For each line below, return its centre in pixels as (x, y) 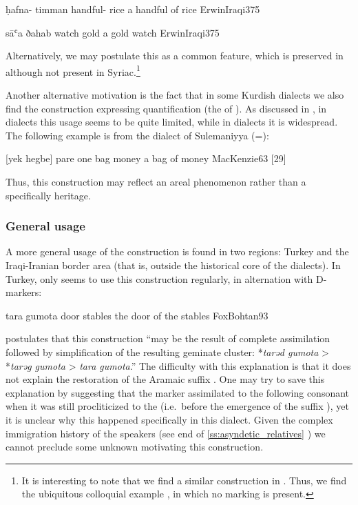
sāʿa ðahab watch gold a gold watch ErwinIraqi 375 (113, 32)
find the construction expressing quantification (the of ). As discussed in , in (166, 108)
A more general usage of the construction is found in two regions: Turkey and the (177, 251)
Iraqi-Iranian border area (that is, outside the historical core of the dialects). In (173, 265)
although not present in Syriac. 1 (73, 70)
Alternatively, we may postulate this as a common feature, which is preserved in (175, 56)
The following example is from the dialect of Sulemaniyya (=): (137, 135)
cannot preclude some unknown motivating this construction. (135, 447)
